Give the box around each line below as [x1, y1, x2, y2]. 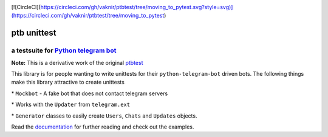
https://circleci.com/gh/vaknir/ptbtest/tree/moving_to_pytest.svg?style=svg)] [40, 4, 233, 10]
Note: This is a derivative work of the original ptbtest [11, 59, 143, 66]
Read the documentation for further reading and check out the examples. [11, 123, 194, 130]
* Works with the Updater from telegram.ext [11, 101, 131, 109]
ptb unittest [11, 28, 56, 38]
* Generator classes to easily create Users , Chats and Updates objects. [11, 112, 197, 119]
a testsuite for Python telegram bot [11, 46, 117, 55]
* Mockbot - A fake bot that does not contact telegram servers [11, 90, 168, 97]
